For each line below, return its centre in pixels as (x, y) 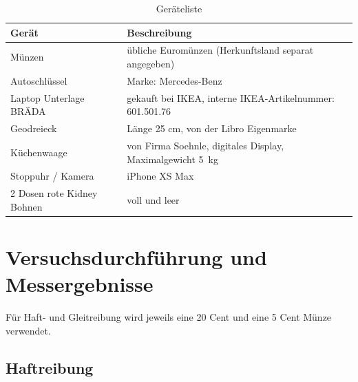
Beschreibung (159, 32)
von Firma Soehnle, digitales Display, (206, 145)
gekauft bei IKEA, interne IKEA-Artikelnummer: (231, 97)
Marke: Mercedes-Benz (175, 80)
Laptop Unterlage (48, 97)
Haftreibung (50, 367)
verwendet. (28, 330)
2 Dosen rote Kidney (54, 193)
